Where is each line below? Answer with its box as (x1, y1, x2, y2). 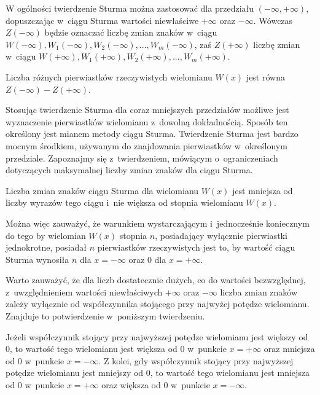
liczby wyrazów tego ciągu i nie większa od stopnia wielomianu (6, 196, 243, 209)
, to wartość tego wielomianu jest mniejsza (150, 366, 310, 379)
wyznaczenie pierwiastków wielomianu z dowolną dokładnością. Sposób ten (6, 115, 288, 128)
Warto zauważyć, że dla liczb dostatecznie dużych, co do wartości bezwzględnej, (6, 273, 306, 286)
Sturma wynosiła (6, 252, 69, 265)
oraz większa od (101, 378, 161, 391)
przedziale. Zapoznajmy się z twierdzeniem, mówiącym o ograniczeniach (6, 151, 278, 164)
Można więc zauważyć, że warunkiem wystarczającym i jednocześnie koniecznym (6, 216, 310, 229)
